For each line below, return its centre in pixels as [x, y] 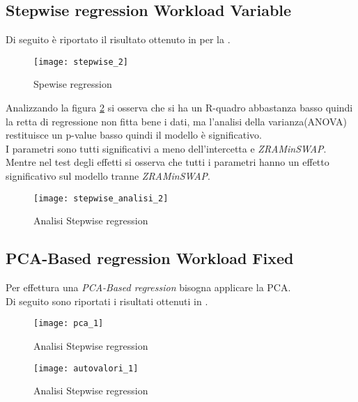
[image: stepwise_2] [81, 62]
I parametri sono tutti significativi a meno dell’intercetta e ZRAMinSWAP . [166, 148]
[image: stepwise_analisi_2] [101, 198]
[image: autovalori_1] [86, 368]
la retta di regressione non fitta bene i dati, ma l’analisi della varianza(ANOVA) [177, 121]
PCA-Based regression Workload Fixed [150, 258]
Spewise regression [73, 84]
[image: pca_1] [69, 324]
